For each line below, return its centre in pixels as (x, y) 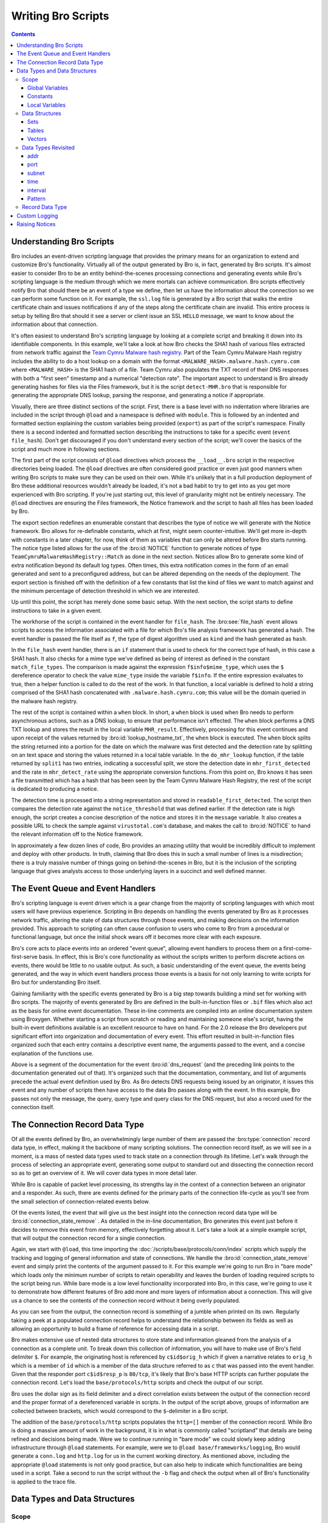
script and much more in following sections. (66, 449)
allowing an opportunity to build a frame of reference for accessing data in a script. (115, 1329)
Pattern (36, 199)
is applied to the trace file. (44, 1482)
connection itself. (33, 1107)
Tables (36, 130)
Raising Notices (36, 224)
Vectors (37, 139)
